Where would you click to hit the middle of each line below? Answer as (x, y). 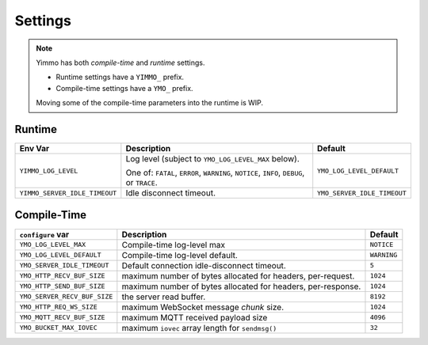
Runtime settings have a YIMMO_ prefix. (120, 77)
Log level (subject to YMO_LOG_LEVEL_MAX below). (213, 159)
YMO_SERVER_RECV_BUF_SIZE (66, 297)
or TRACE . (141, 183)
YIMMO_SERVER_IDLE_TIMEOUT (68, 193)
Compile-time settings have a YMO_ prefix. (124, 88)
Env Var (34, 149)
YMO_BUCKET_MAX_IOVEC (59, 328)
